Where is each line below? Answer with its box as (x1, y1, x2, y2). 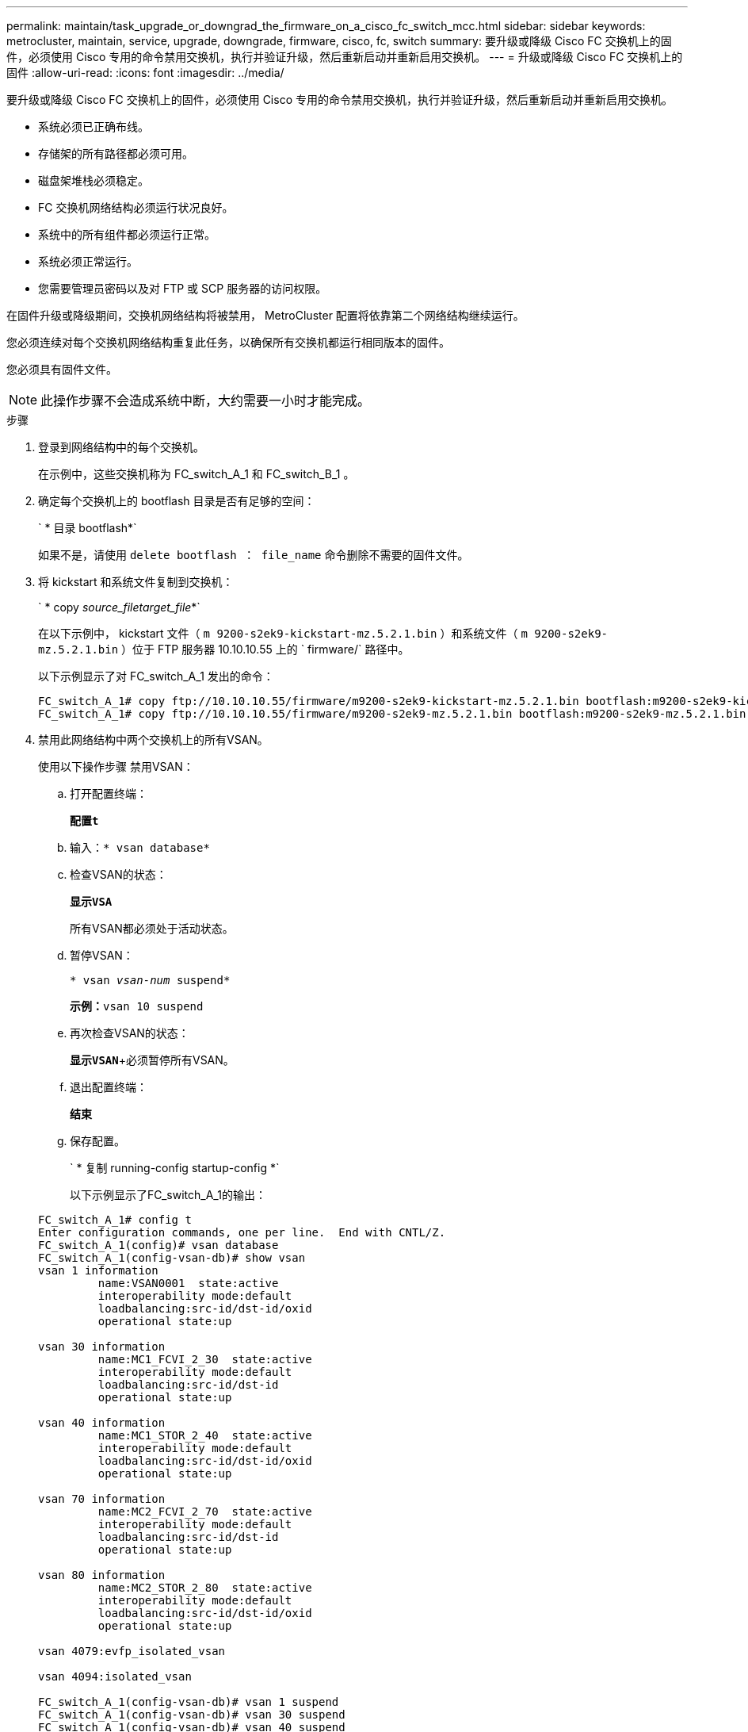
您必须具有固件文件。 (6, 362, 117, 376)
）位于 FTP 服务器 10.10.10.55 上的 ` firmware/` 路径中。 (121, 642, 410, 656)
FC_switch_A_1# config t (38, 1213, 192, 1226)
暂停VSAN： (70, 948, 134, 962)
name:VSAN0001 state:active (97, 1277, 279, 1289)
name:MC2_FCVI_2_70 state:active (97, 1505, 312, 1518)
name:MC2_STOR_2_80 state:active (97, 1581, 312, 1594)
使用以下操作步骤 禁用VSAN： (38, 760, 194, 773)
